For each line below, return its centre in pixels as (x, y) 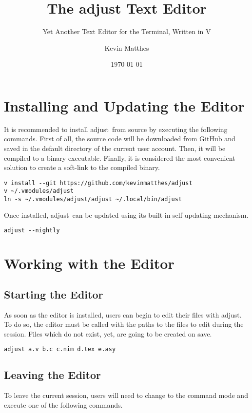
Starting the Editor (54, 294)
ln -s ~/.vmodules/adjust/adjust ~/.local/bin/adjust (93, 199)
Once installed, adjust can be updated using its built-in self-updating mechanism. (126, 215)
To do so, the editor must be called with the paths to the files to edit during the (124, 324)
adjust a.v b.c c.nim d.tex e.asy (60, 349)
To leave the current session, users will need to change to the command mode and (126, 395)
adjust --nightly (32, 231)
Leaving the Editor (52, 375)
